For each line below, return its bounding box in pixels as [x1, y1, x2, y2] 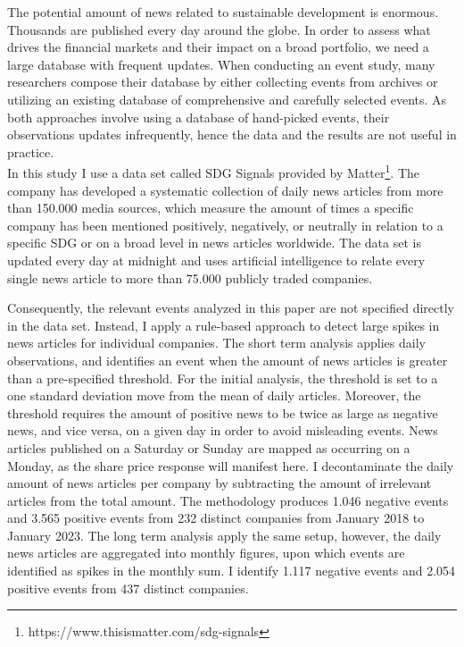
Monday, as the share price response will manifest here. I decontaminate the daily [7, 456, 454, 475]
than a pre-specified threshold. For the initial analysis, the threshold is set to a [7, 368, 438, 387]
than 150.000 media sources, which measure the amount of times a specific [7, 198, 414, 217]
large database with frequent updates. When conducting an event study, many [7, 55, 435, 73]
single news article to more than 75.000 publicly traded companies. [7, 268, 373, 287]
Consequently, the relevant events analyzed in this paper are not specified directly [7, 298, 454, 317]
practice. [7, 142, 54, 161]
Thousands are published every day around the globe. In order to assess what [7, 20, 431, 38]
